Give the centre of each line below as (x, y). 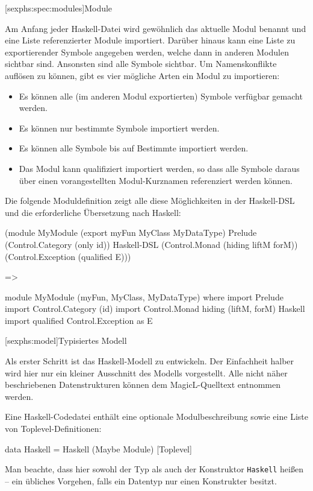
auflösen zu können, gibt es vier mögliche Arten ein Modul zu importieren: (142, 75)
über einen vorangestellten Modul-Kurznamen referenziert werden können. (156, 180)
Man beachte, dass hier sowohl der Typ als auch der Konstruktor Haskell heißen (154, 469)
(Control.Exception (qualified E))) (68, 256)
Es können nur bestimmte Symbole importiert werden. (119, 128)
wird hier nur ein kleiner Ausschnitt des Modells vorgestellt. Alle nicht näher (146, 372)
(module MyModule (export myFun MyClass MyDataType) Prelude (131, 233)
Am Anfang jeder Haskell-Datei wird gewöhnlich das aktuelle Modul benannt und (156, 28)
